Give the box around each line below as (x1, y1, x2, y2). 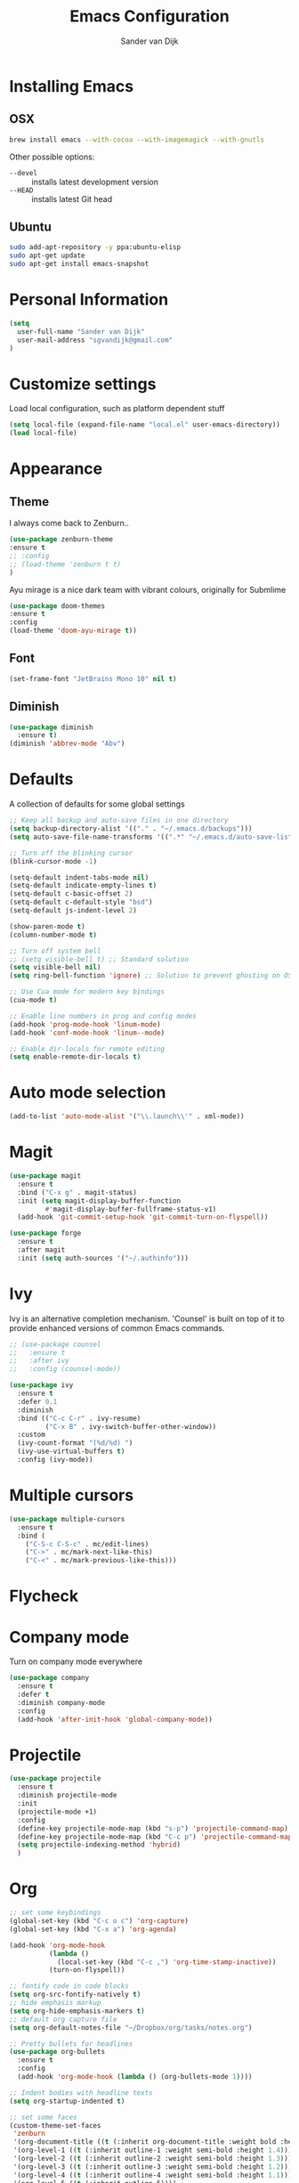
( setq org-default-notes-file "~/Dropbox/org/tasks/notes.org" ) (9, 2023, 253, 2032)
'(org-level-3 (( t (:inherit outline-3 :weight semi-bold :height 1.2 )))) (12, 2162, 296, 2171)
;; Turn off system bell (9, 946, 101, 955)
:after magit (17, 1246, 66, 1254)
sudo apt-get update (9, 251, 86, 260)
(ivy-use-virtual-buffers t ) (17, 1447, 125, 1457)
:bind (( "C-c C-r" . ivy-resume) (17, 1414, 141, 1423)
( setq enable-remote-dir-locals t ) (9, 1052, 141, 1061)
